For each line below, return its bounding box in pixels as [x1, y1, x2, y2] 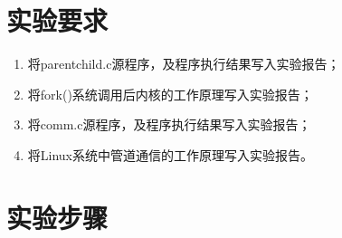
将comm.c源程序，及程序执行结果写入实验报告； [27, 115, 311, 134]
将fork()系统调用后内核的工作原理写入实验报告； [27, 84, 313, 103]
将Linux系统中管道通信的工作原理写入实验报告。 [27, 145, 314, 164]
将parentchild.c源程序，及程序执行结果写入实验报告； [27, 54, 340, 73]
